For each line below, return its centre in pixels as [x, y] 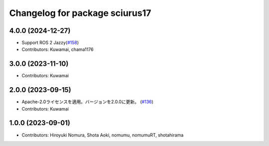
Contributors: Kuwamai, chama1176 [58, 49]
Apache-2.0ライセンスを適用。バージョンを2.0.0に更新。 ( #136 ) [88, 102]
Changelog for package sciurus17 [80, 13]
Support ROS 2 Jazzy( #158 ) [50, 43]
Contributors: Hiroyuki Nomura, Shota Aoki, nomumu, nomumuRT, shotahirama [103, 135]
